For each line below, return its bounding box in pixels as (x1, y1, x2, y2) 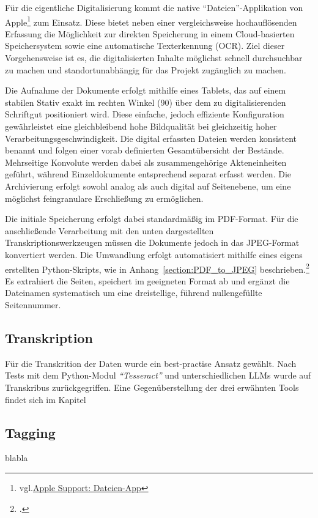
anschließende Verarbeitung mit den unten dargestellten (5, 224, 214, 237)
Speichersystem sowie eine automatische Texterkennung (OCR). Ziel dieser (5, 39, 285, 52)
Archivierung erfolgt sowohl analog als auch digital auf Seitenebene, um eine (5, 179, 291, 192)
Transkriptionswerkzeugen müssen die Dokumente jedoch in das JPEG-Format (5, 236, 300, 249)
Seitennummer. (5, 298, 61, 311)
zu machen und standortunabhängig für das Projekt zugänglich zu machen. (5, 63, 286, 76)
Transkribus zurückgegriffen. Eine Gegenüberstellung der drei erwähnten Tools (5, 380, 299, 393)
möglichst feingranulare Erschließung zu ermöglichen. (5, 191, 204, 204)
